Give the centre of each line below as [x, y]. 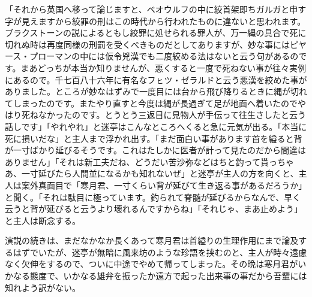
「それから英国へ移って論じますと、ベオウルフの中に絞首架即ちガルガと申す [156, 9]
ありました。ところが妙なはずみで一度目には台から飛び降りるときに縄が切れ [156, 91]
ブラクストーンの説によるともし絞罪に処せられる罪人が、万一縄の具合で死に [156, 33]
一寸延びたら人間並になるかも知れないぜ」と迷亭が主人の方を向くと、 [160, 173]
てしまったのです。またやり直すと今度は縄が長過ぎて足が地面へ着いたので [151, 103]
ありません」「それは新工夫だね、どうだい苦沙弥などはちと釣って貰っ [141, 161]
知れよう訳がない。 [43, 287]
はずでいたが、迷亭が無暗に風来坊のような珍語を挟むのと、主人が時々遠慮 [160, 252]
